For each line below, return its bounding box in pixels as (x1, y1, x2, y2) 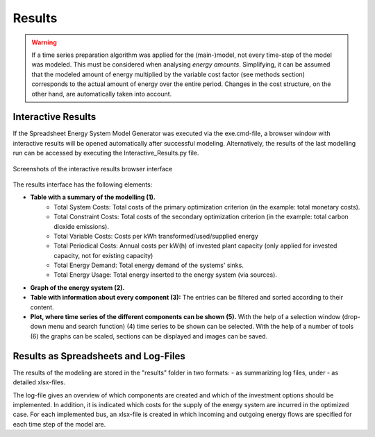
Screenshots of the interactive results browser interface (12, 164, 173, 173)
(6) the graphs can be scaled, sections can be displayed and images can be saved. (30, 332, 268, 340)
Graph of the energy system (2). (30, 283, 125, 291)
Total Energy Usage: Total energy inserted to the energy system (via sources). (53, 271, 278, 279)
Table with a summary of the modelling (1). (30, 193, 156, 201)
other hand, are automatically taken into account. (31, 89, 172, 98)
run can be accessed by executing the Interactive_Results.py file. (12, 149, 199, 157)
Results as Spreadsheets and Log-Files (12, 350, 185, 362)
